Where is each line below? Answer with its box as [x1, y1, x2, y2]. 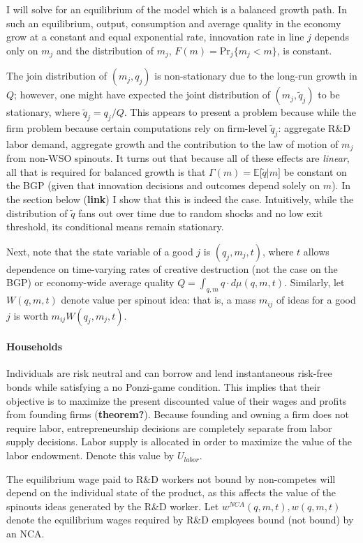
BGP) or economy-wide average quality [6, 275, 175, 290]
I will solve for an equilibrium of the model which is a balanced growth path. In [6, 2, 347, 16]
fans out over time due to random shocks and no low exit [78, 205, 323, 220]
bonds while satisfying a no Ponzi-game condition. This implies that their [6, 380, 321, 394]
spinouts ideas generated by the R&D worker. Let [6, 498, 219, 513]
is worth [13, 308, 48, 322]
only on [6, 43, 38, 57]
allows [303, 244, 329, 258]
